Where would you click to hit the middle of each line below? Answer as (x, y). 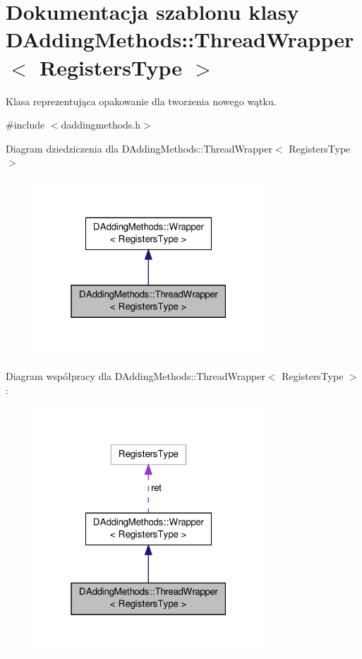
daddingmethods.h (101, 125)
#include (25, 125)
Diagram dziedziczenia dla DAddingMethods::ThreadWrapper (139, 148)
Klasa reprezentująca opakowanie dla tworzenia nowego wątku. (141, 101)
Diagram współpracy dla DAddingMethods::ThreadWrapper (135, 376)
